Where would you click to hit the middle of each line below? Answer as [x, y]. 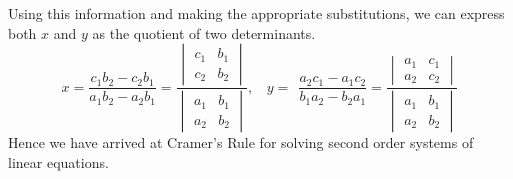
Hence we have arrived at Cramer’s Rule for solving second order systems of [241, 142]
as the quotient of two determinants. [204, 32]
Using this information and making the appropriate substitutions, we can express [256, 13]
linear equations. [58, 161]
